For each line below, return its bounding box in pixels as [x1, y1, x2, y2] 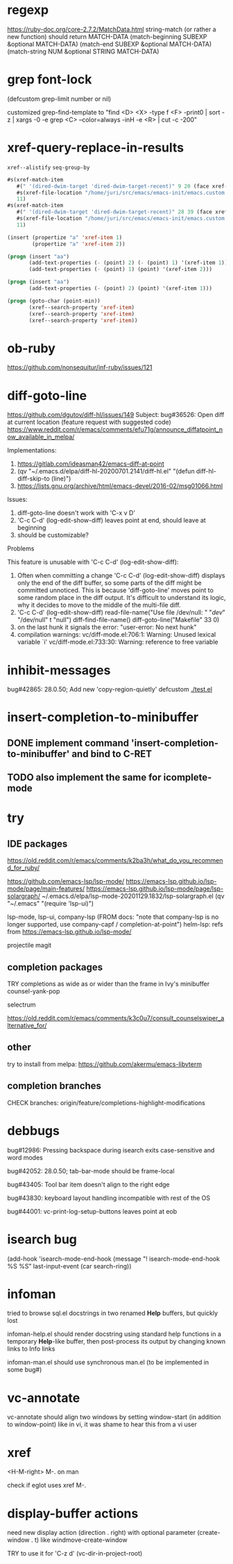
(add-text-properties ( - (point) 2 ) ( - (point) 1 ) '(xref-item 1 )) [28, 259, 228, 266]
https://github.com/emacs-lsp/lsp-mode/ [7, 877, 125, 886]
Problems [7, 544, 35, 553]
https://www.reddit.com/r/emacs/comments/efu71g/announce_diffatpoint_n [7, 425, 223, 434]
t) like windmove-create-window [34, 1536, 128, 1545]
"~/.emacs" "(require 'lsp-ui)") [7, 899, 94, 908]
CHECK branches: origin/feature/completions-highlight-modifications [7, 1098, 206, 1107]
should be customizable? [17, 531, 89, 539]
